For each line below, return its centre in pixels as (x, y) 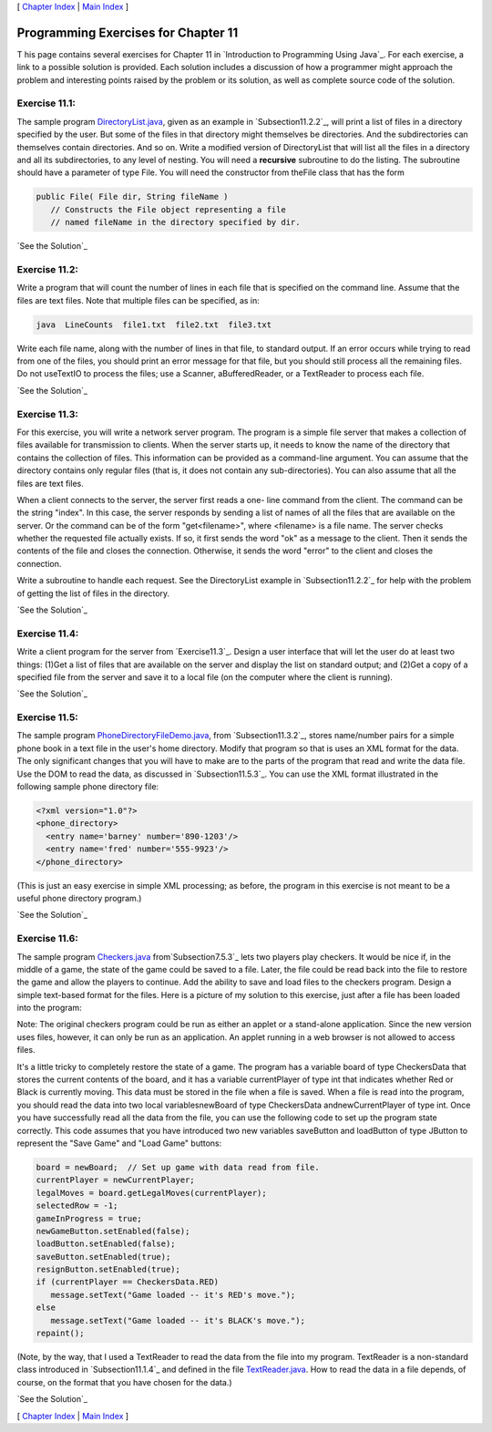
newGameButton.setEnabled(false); (113, 1231)
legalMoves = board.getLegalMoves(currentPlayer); (152, 1193)
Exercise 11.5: (48, 717)
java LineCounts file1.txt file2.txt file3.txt (154, 325)
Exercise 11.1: (46, 103)
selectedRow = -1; (77, 1206)
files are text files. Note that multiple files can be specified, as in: (138, 300)
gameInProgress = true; (89, 1218)
